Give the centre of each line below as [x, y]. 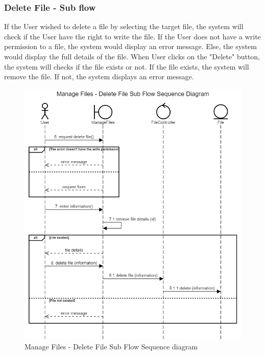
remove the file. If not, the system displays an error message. [99, 76]
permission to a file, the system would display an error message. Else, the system [130, 46]
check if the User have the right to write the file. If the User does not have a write [132, 36]
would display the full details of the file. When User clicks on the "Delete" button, [132, 56]
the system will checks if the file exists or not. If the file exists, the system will [127, 66]
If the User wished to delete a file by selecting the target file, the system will [124, 26]
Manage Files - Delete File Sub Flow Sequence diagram [111, 346]
